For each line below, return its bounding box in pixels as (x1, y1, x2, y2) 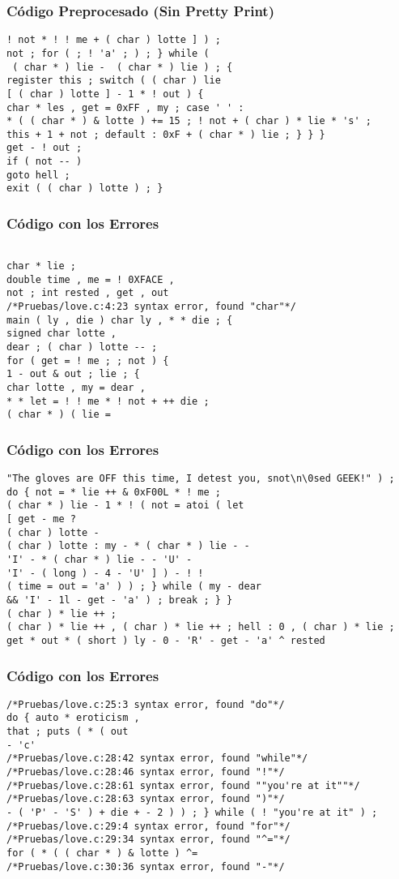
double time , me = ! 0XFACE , (6, 273, 175, 285)
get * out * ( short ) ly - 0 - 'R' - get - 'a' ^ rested (6, 634, 325, 646)
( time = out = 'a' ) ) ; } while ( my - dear (6, 581, 261, 593)
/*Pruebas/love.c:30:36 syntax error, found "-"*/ (6, 860, 285, 873)
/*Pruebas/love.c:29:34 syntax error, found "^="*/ (6, 834, 291, 846)
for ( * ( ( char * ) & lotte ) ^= (6, 847, 198, 860)
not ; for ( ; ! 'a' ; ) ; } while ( (6, 47, 210, 59)
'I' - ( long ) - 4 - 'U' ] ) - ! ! (6, 567, 204, 579)
